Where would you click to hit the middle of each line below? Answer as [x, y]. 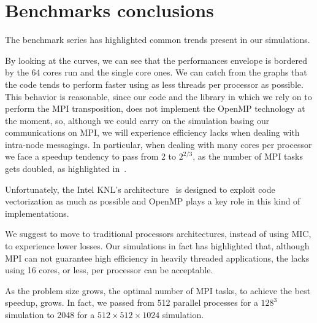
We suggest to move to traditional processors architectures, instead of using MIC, [158, 234]
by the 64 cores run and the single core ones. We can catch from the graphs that [156, 72]
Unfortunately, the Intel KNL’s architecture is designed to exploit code [140, 189]
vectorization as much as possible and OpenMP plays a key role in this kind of [153, 201]
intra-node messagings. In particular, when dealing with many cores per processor [158, 144]
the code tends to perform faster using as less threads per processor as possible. [154, 84]
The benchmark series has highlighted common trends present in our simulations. [158, 40]
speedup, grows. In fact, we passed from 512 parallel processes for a [132, 302]
